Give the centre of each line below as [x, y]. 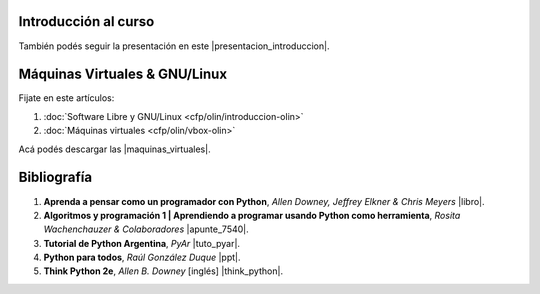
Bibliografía [55, 177]
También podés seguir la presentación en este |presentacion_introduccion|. [174, 46]
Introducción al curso [86, 21]
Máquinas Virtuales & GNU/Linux [123, 74]
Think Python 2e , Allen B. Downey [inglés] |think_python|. [163, 271]
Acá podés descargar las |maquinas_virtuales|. [114, 149]
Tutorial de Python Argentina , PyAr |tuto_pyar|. [141, 243]
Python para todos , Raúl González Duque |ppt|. [142, 257]
